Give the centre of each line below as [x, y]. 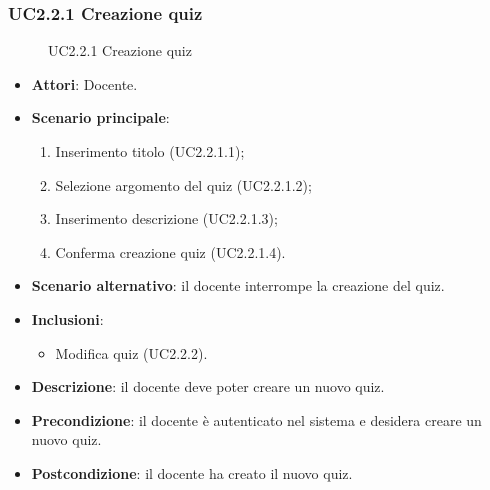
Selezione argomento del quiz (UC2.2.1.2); [183, 184]
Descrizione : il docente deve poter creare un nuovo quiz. [208, 386]
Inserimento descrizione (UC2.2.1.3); [166, 218]
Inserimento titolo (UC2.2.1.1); [150, 151]
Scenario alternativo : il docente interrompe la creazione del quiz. [238, 285]
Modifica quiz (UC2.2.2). [131, 352]
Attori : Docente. [84, 83]
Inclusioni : [67, 318]
